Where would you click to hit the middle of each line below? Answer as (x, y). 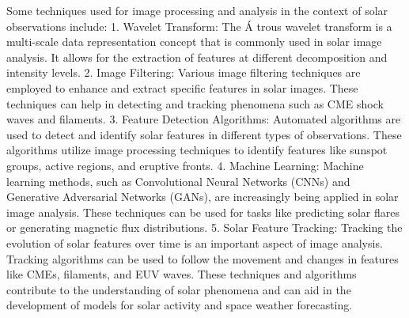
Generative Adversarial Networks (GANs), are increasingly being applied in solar (203, 197)
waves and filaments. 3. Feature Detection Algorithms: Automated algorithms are (204, 119)
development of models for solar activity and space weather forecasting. (180, 305)
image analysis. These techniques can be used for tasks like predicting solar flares (203, 212)
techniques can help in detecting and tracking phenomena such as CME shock (195, 103)
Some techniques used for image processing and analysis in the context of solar (197, 10)
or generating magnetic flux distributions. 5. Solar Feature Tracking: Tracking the (204, 227)
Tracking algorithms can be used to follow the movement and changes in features (203, 258)
